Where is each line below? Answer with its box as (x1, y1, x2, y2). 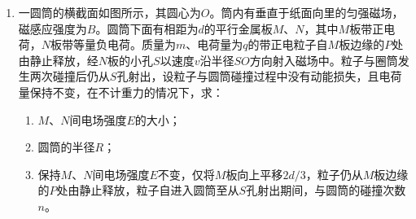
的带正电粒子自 (247, 36, 328, 53)
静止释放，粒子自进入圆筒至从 (79, 182, 239, 199)
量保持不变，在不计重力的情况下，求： (18, 83, 224, 100)
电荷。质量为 (107, 36, 177, 53)
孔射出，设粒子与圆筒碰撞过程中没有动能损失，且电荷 (116, 68, 402, 85)
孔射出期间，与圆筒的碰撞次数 (246, 182, 406, 199)
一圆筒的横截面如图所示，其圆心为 (18, 4, 201, 20)
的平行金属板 (204, 20, 273, 37)
